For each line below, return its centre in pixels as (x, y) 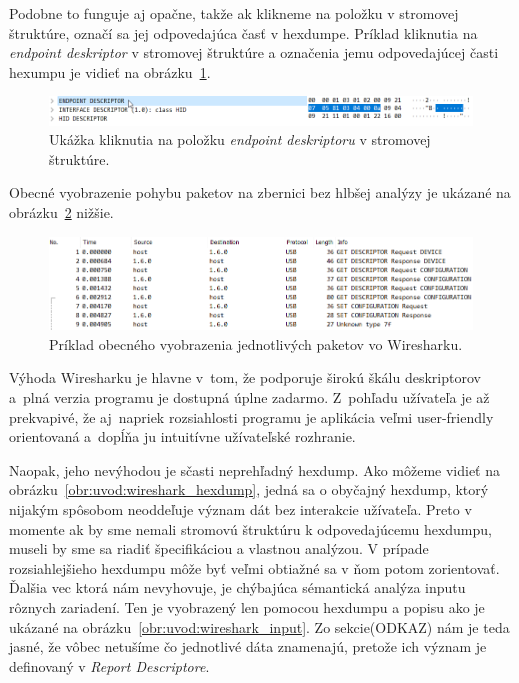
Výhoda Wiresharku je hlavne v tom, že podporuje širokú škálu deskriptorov (245, 377)
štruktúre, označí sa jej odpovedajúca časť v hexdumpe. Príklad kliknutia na (243, 32)
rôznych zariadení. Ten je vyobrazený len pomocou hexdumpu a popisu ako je (247, 606)
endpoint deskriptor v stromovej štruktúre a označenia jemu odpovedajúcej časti (254, 52)
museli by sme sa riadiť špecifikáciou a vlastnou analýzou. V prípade (219, 548)
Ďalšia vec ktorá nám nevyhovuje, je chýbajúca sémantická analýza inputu (237, 587)
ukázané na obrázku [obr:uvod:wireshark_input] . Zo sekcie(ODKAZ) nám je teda (259, 626)
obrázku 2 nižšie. (61, 211)
